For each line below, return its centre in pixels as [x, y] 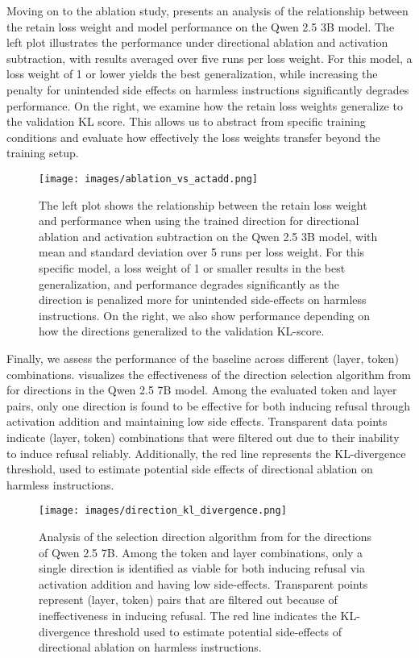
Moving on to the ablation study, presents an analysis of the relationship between [207, 10]
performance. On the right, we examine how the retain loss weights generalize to [205, 105]
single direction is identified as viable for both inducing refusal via [202, 568]
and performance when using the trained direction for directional [199, 221]
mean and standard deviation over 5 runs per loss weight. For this [202, 252]
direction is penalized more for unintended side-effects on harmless [203, 300]
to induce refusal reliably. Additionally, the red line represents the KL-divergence [206, 453]
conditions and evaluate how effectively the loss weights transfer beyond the [193, 137]
